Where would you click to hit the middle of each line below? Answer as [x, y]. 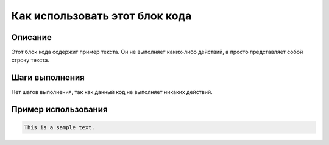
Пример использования [59, 110]
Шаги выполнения [48, 78]
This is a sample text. [60, 128]
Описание [31, 37]
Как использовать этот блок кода [101, 16]
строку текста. [30, 60]
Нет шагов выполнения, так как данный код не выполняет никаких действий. [112, 92]
